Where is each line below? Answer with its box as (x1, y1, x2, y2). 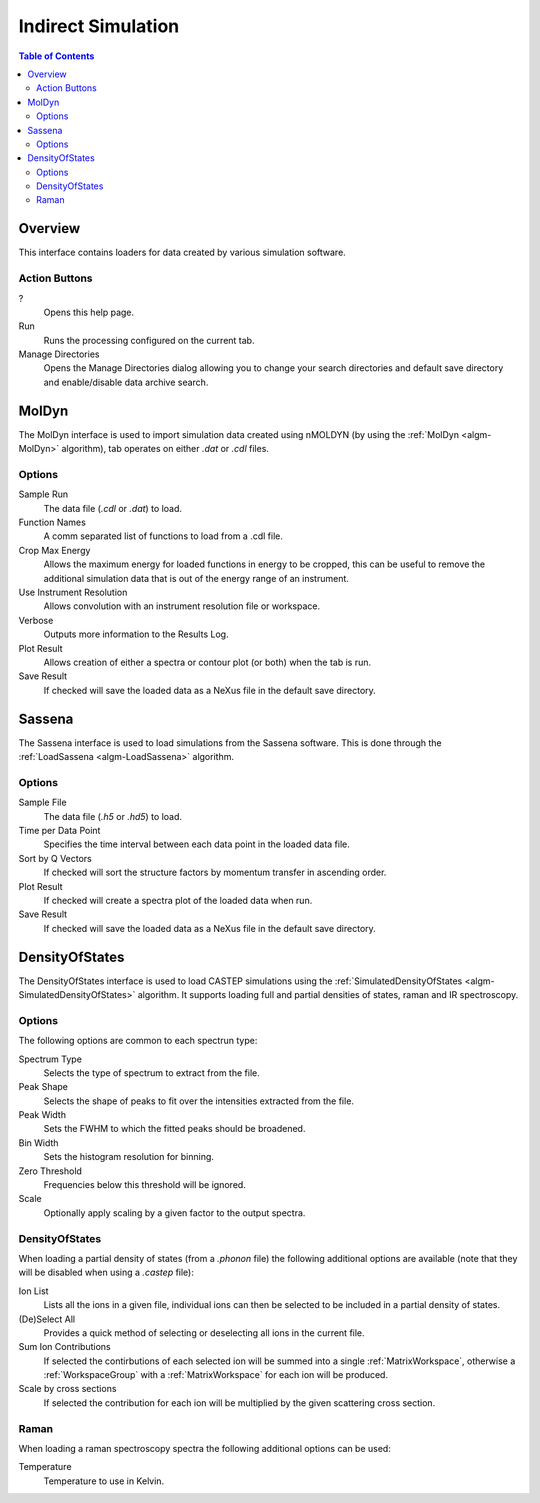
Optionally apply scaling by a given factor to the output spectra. (43, 1206, 306, 1219)
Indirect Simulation (18, 15, 180, 37)
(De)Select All (18, 1313, 75, 1325)
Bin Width (18, 1136, 59, 1149)
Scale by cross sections (18, 1383, 117, 1395)
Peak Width (18, 1109, 67, 1121)
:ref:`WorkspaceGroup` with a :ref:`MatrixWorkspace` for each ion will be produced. (43, 1369, 389, 1381)
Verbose (18, 614, 54, 626)
